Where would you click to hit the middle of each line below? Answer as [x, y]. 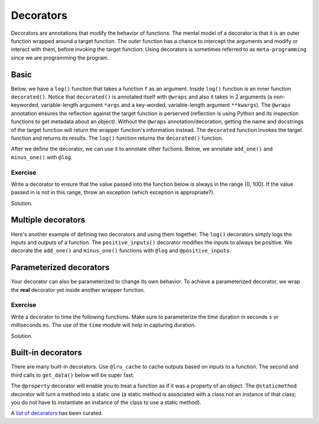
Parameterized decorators [60, 267]
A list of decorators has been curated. [57, 413]
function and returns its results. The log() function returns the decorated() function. [117, 138]
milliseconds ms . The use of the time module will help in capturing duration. [103, 325]
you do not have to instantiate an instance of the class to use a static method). [106, 402]
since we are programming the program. [60, 57]
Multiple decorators [48, 220]
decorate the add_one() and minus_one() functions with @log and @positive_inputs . [121, 251]
